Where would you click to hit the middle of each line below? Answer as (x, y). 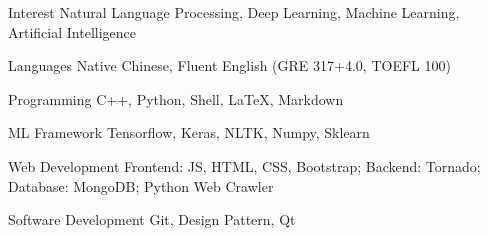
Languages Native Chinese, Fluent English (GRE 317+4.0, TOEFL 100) (229, 65)
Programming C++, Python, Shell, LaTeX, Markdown (176, 98)
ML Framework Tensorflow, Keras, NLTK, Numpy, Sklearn (189, 132)
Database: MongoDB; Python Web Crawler (141, 185)
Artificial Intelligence (72, 31)
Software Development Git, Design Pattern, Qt (152, 219)
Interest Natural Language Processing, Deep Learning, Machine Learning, (234, 12)
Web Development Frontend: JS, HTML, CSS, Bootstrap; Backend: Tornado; (244, 165)
